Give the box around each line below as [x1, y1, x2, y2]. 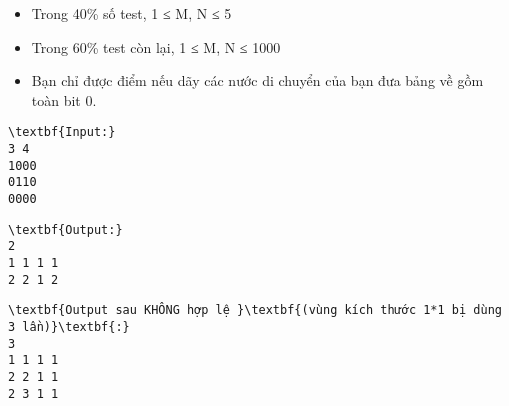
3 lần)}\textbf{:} [8, 319, 130, 334]
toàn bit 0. [31, 89, 97, 110]
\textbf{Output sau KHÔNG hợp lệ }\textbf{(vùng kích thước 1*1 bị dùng [8, 303, 502, 318]
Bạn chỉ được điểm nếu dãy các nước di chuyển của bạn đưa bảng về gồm [31, 70, 484, 91]
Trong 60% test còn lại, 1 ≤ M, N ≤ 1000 [31, 36, 281, 57]
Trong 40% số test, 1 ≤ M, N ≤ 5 [31, 3, 232, 23]
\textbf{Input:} [8, 125, 116, 140]
